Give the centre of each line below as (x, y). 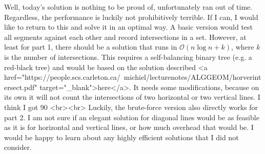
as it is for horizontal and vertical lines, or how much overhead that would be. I (129, 127)
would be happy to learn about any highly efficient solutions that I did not (121, 137)
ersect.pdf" (21, 87)
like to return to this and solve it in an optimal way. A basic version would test (129, 27)
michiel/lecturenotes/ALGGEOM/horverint (192, 77)
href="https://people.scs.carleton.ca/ (62, 77)
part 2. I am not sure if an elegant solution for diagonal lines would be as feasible (132, 117)
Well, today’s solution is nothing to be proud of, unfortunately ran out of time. (128, 7)
